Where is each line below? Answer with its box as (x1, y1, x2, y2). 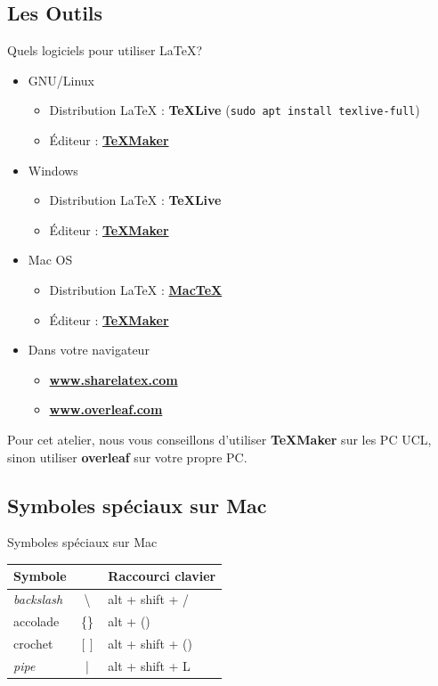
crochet (13, 634, 53, 652)
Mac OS (28, 250, 73, 269)
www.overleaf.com (49, 400, 163, 419)
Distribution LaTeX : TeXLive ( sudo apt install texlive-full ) (49, 101, 420, 119)
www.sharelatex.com (49, 370, 178, 388)
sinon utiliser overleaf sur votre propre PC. (7, 447, 247, 466)
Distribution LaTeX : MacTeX (49, 281, 223, 299)
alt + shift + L (108, 656, 191, 674)
